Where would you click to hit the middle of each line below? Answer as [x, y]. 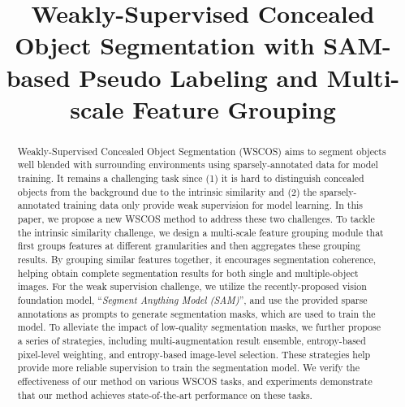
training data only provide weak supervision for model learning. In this [213, 205]
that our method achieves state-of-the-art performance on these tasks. [165, 394]
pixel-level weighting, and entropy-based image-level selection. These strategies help [194, 354]
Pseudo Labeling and [198, 77]
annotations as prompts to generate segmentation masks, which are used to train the [196, 313]
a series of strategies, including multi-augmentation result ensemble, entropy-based [192, 340]
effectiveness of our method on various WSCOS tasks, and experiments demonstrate [195, 381]
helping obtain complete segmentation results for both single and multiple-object [188, 273]
